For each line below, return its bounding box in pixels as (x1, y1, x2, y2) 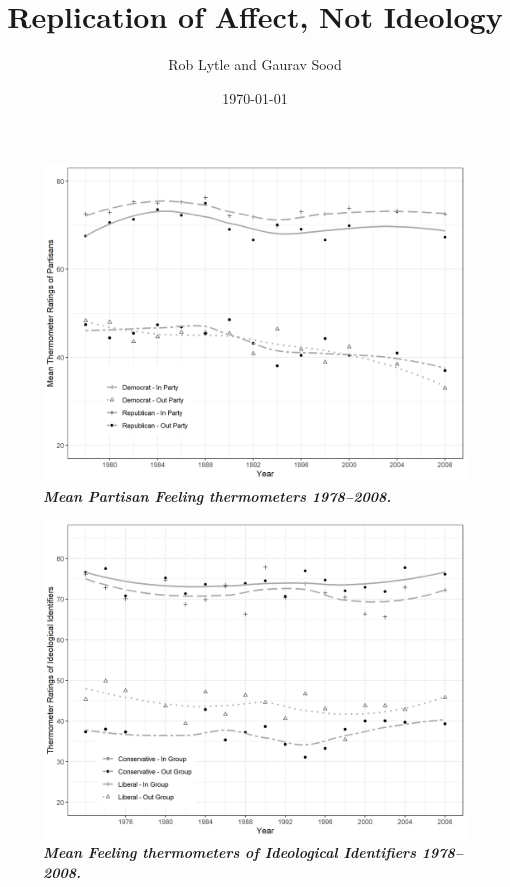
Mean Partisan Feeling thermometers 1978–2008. (43, 485, 392, 506)
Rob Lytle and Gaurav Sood (168, 54, 342, 75)
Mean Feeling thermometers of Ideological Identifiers (43, 842, 416, 863)
